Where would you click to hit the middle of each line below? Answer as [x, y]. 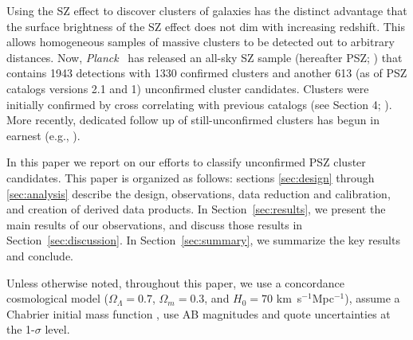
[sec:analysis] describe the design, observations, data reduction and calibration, [199, 193]
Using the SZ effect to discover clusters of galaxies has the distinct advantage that [207, 10]
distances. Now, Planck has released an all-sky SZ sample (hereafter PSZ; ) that [205, 57]
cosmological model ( [58, 298]
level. [57, 329]
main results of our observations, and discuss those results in [155, 224]
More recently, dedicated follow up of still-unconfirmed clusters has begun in [193, 120]
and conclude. [40, 255]
